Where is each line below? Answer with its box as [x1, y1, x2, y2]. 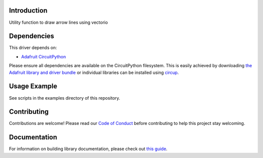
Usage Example [9, 82, 57, 90]
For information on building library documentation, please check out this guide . [9, 146, 168, 152]
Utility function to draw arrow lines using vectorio [9, 19, 108, 25]
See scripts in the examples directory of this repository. [9, 95, 120, 101]
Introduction [9, 6, 48, 15]
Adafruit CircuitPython [21, 53, 66, 59]
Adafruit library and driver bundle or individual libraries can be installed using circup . [9, 70, 179, 75]
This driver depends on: [9, 45, 57, 51]
